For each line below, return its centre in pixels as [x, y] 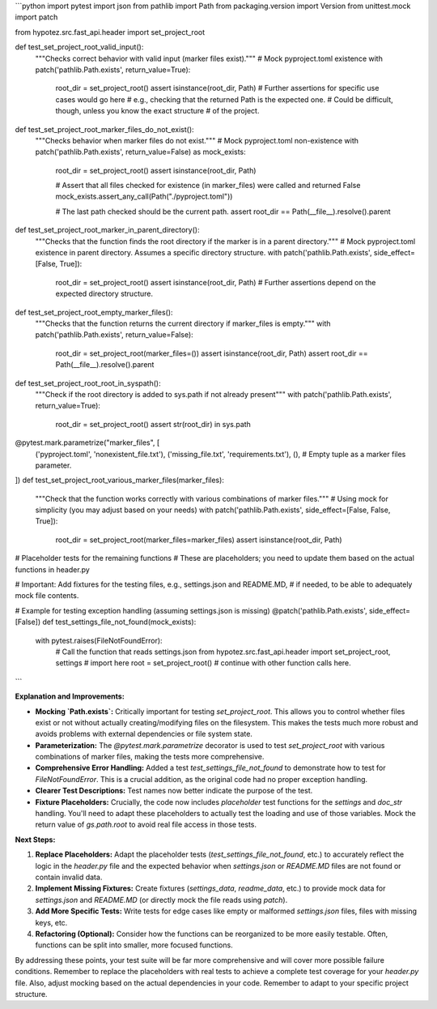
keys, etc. [51, 922]
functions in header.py [53, 569]
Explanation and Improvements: [70, 696]
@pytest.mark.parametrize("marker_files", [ [87, 443]
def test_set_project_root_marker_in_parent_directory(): [107, 230]
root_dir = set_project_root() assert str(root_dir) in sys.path [153, 424]
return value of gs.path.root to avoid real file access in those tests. [146, 825]
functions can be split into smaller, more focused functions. [134, 945]
